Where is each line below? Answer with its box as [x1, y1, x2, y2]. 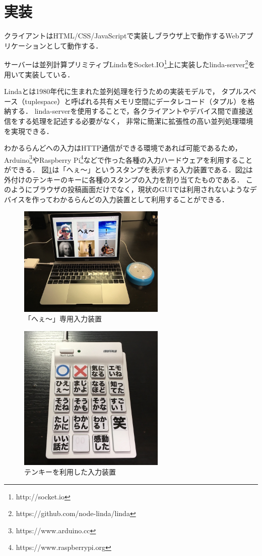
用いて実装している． [4, 69, 75, 79]
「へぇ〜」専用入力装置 [24, 313, 102, 324]
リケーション [4, 40, 46, 51]
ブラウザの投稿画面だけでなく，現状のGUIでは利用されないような [32, 184, 250, 195]
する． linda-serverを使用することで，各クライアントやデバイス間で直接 [11, 106, 246, 116]
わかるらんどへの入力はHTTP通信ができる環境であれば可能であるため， [4, 143, 242, 153]
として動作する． [46, 40, 103, 51]
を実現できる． [4, 125, 53, 136]
